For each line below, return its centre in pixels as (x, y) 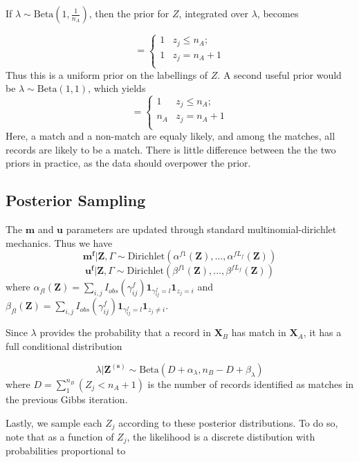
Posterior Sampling (76, 200)
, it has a (322, 332)
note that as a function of (60, 437)
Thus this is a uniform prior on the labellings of (107, 74)
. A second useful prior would (279, 74)
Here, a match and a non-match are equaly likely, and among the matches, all (171, 136)
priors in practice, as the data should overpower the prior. (128, 163)
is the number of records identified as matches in (251, 384)
